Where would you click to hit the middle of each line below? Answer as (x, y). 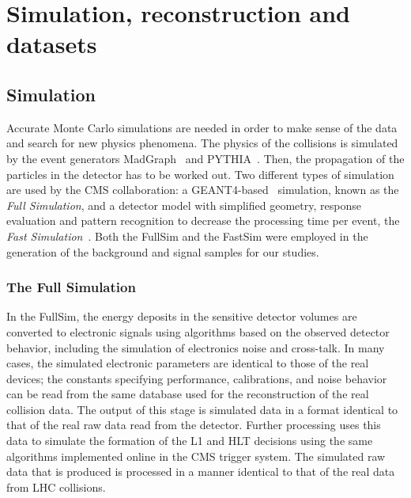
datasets (52, 44)
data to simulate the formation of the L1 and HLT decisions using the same (190, 441)
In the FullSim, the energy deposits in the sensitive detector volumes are (182, 316)
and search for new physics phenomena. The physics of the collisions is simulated (202, 143)
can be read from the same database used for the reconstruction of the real (188, 394)
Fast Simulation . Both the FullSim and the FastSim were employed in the (187, 236)
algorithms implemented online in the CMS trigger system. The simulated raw (196, 456)
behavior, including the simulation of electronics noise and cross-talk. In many (196, 347)
